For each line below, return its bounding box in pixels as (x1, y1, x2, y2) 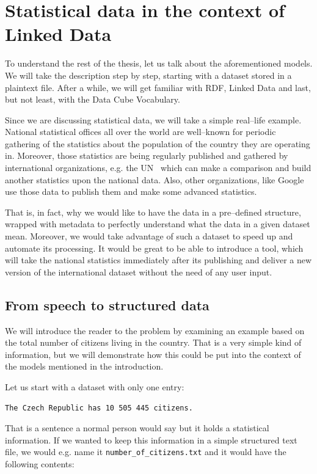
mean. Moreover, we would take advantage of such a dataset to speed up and (5, 230, 293, 242)
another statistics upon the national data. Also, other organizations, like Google (5, 173, 304, 186)
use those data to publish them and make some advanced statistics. (5, 185, 257, 198)
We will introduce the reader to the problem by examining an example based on (5, 324, 305, 337)
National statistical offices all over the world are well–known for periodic (5, 125, 276, 138)
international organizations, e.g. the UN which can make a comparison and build (5, 161, 312, 174)
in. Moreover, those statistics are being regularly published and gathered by (5, 149, 288, 162)
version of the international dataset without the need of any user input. (5, 265, 272, 278)
